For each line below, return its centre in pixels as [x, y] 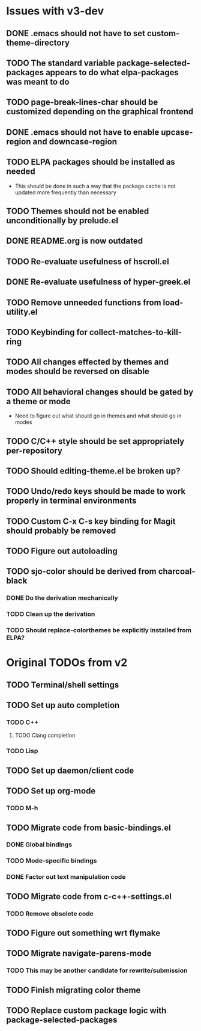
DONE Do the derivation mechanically [62, 598]
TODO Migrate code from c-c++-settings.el [89, 897]
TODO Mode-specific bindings [52, 861]
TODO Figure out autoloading [62, 551]
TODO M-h [22, 808]
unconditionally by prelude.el [62, 220]
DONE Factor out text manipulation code [66, 877]
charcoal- [177, 572]
